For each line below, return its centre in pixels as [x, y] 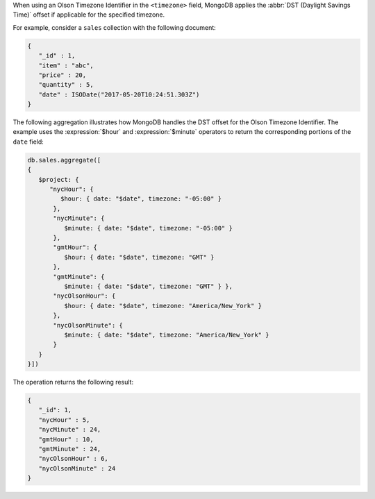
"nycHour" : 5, [64, 420]
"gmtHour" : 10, [66, 439]
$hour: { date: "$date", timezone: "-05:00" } [141, 199]
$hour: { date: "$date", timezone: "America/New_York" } [163, 306]
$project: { [59, 179]
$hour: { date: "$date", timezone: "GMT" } [139, 257]
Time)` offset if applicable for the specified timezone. [89, 15]
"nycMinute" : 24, [70, 430]
